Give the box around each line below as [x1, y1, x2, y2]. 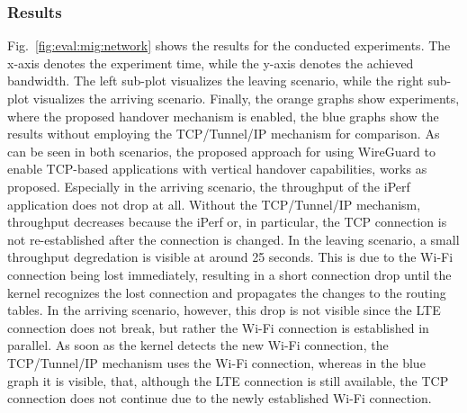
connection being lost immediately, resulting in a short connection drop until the [7, 265, 452, 283]
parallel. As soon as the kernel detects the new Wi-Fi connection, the [7, 336, 389, 355]
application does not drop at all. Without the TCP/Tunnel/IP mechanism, [7, 194, 421, 213]
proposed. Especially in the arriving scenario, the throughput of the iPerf [7, 176, 410, 195]
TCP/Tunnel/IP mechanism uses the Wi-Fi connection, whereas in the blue [7, 353, 426, 372]
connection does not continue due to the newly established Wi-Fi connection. [7, 389, 432, 408]
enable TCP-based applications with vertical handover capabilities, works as [7, 159, 427, 178]
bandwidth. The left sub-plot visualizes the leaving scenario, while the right [7, 71, 424, 90]
